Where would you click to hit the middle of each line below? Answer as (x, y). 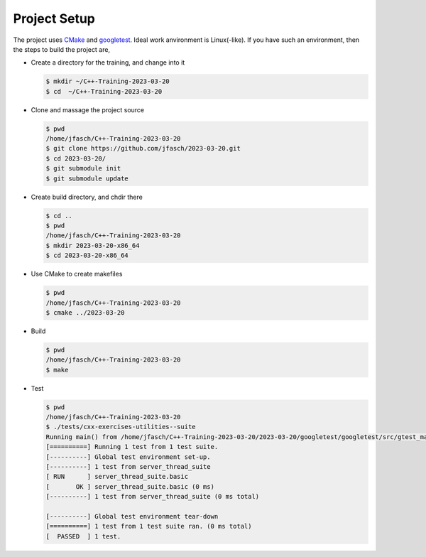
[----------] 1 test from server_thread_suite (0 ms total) (153, 497)
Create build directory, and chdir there (87, 197)
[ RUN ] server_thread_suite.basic (117, 477)
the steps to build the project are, (61, 49)
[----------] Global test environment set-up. (128, 457)
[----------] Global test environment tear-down (132, 516)
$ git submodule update (87, 178)
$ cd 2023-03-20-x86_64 (87, 255)
